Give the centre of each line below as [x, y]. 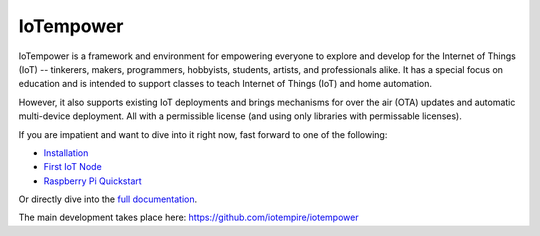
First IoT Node [72, 167]
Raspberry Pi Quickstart [92, 181]
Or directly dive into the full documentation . [108, 199]
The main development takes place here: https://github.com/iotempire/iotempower [188, 217]
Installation [66, 152]
